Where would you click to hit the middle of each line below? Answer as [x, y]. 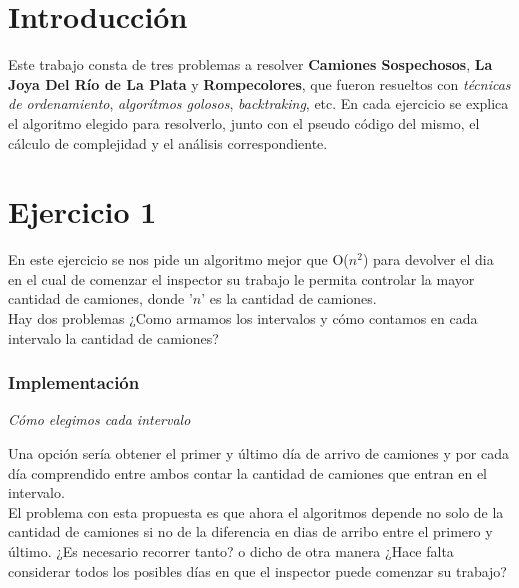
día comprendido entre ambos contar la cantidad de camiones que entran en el [248, 472]
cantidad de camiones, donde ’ [100, 298]
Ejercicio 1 [82, 211]
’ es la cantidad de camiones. [289, 298]
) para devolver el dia [428, 259]
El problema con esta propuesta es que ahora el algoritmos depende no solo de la [256, 511]
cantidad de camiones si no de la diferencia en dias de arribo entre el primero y [250, 531]
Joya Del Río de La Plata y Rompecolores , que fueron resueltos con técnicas [259, 83]
